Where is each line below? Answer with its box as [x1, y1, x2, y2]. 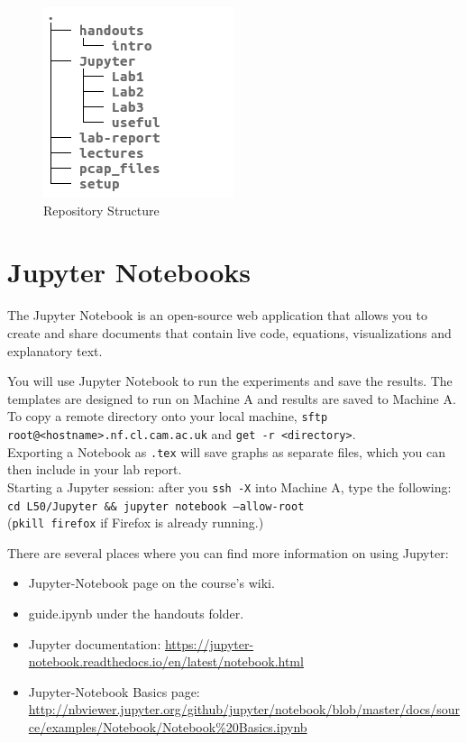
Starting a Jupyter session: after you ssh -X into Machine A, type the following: [7, 477, 452, 496]
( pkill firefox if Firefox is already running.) [7, 513, 264, 532]
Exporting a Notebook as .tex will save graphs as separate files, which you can [7, 442, 445, 461]
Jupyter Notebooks [7, 253, 251, 290]
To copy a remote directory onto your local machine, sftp [7, 407, 328, 426]
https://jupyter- [164, 634, 254, 653]
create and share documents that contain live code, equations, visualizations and [7, 323, 452, 342]
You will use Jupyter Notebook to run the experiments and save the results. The [7, 371, 453, 390]
